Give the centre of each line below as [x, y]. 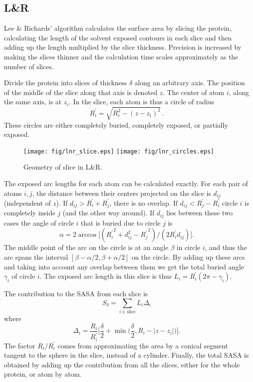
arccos [87, 235]
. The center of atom [194, 92]
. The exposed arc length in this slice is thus [106, 276]
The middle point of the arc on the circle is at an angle [86, 247]
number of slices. [29, 66]
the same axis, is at [33, 102]
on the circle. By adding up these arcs [188, 257]
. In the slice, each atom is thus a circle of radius [142, 102]
